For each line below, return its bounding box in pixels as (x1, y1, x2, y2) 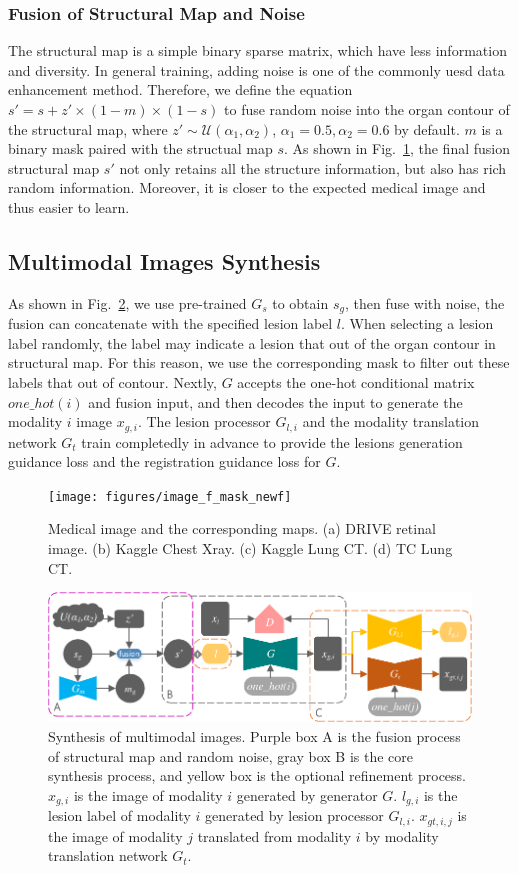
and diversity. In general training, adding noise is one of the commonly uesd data (8, 59, 505, 80)
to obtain (272, 292, 329, 313)
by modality (365, 825, 439, 846)
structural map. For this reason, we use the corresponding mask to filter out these (8, 352, 510, 373)
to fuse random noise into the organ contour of (224, 99, 510, 119)
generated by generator (236, 784, 378, 805)
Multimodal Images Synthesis (8, 245, 321, 276)
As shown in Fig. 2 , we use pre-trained (8, 292, 247, 313)
